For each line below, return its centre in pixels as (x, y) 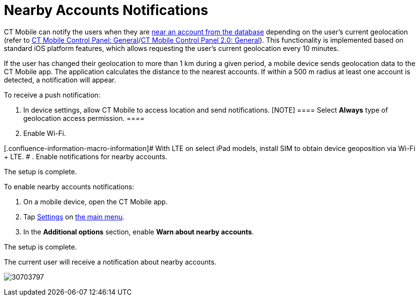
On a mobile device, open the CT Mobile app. (96, 201)
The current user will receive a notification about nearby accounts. (110, 262)
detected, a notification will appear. (60, 80)
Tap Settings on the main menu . (74, 217)
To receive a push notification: (52, 95)
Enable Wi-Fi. (45, 133)
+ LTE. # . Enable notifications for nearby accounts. (86, 156)
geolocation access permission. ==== (84, 118)
